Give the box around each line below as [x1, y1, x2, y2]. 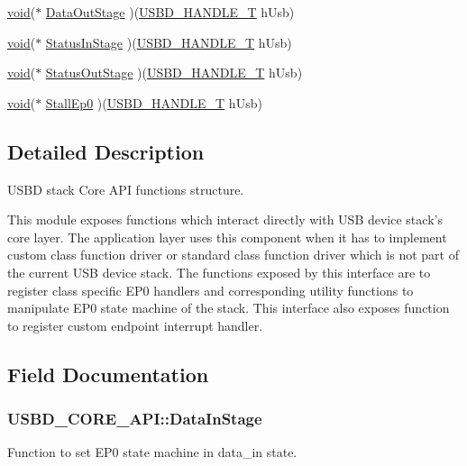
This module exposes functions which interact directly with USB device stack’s [7, 210, 443, 229]
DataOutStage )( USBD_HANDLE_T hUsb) [45, 3, 295, 21]
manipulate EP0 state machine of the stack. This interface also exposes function [7, 298, 450, 317]
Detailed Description [7, 137, 205, 165]
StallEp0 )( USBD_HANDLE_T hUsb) [45, 93, 262, 112]
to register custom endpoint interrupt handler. [7, 315, 263, 334]
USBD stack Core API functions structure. [7, 179, 244, 198]
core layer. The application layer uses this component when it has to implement [7, 227, 447, 246]
